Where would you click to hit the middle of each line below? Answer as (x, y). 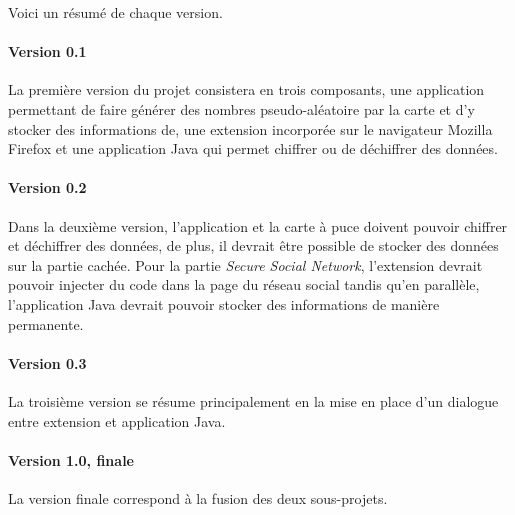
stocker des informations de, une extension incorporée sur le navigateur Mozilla (250, 128)
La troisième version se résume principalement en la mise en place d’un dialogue (253, 400)
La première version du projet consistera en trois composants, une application (246, 89)
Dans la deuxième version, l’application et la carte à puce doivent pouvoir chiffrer (258, 225)
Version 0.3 (47, 362)
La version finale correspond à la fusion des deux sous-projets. (198, 497)
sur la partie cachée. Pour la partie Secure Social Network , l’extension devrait (245, 264)
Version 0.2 (47, 187)
